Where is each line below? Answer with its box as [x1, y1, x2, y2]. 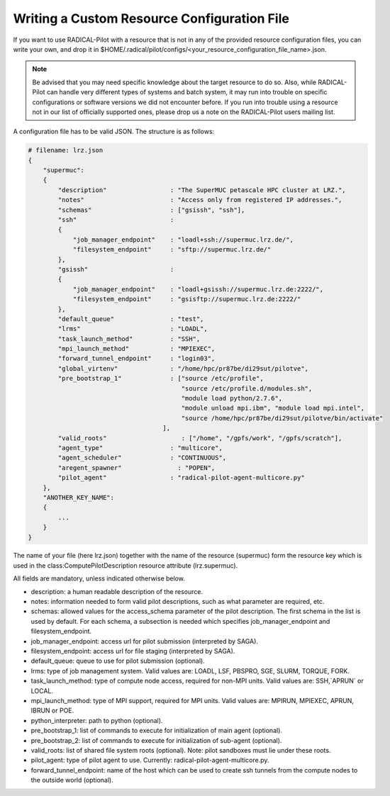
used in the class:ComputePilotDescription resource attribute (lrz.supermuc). [13, 561, 238, 570]
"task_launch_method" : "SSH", [57, 335, 201, 343]
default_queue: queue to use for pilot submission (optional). [30, 656, 206, 666]
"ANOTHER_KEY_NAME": [43, 493, 115, 501]
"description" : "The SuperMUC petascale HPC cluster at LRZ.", [57, 186, 347, 194]
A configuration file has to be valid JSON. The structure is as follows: [13, 128, 215, 136]
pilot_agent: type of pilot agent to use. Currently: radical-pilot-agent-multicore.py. [30, 756, 269, 765]
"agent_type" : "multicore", [57, 444, 223, 452]
